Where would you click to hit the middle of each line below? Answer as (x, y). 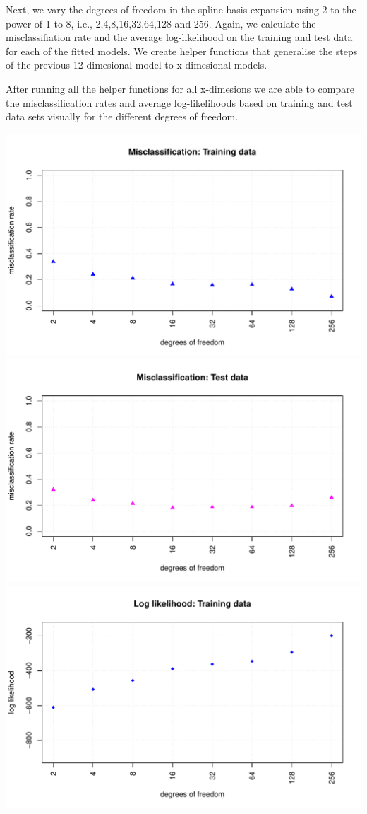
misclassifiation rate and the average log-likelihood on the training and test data (179, 37)
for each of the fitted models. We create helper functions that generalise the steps (182, 51)
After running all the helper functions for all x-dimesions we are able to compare (180, 88)
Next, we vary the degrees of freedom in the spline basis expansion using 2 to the (181, 9)
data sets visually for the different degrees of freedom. (122, 116)
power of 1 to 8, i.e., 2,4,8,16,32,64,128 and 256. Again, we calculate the (161, 23)
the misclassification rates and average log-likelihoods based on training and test (179, 102)
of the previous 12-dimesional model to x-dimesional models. (137, 65)
